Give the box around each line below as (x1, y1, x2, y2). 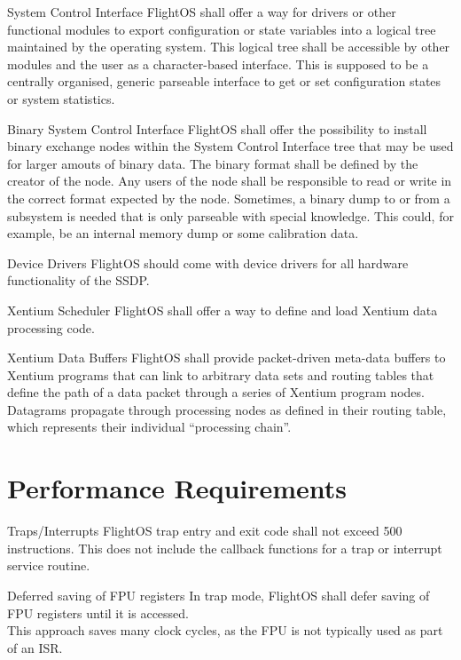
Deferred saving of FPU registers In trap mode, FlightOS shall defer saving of (7, 585, 430, 604)
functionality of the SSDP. (7, 271, 150, 290)
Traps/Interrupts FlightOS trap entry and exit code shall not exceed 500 (7, 521, 402, 540)
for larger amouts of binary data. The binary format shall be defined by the (7, 154, 418, 172)
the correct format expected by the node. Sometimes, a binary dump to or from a (7, 188, 450, 207)
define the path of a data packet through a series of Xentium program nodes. (7, 383, 425, 402)
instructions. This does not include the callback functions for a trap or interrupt (7, 538, 442, 557)
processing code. (7, 318, 95, 337)
